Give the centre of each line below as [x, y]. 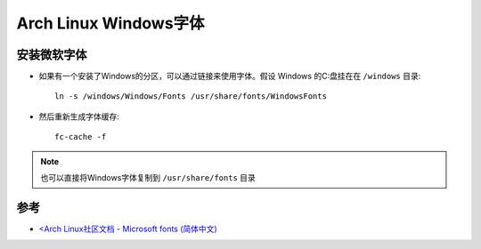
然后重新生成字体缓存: [79, 116]
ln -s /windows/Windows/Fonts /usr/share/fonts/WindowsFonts [191, 96]
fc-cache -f [81, 137]
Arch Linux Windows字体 [110, 23]
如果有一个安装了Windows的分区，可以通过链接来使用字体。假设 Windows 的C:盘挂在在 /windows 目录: [230, 76]
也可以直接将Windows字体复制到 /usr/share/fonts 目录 [148, 178]
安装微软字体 [52, 55]
